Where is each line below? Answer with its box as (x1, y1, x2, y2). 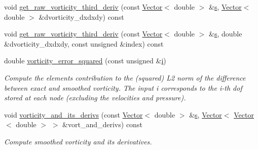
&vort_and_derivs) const (62, 119, 142, 130)
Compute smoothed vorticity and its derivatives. (4, 136, 152, 146)
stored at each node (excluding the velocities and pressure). (4, 92, 186, 103)
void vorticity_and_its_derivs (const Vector (4, 109, 143, 120)
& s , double (208, 28, 242, 39)
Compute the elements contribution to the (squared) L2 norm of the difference (4, 72, 246, 83)
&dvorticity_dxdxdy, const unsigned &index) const (4, 38, 164, 49)
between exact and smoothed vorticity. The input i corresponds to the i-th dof (4, 82, 242, 93)
